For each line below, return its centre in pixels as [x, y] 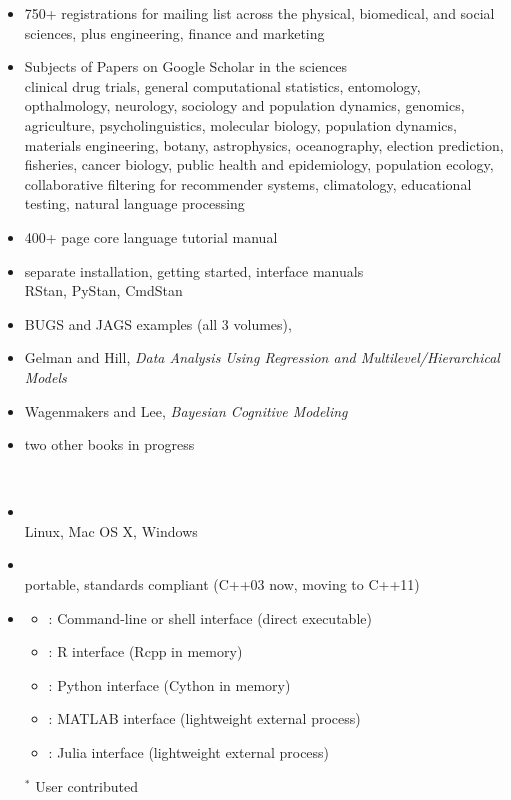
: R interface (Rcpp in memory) [145, 651]
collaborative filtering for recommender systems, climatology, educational [248, 183]
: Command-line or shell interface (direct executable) [210, 617]
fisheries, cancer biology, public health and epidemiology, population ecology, [259, 164]
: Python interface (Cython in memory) [169, 684]
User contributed [86, 785]
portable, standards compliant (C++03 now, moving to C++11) [222, 584]
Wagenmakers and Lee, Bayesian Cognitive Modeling [186, 410]
